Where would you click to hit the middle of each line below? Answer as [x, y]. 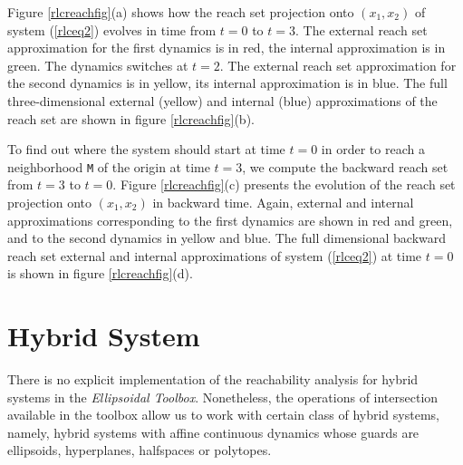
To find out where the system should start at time [146, 149]
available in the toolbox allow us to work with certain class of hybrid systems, [223, 415]
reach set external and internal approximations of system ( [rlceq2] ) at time [215, 255]
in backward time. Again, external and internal [283, 202]
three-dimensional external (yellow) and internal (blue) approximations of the [222, 100]
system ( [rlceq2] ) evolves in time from [112, 29]
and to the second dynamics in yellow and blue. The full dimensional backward [227, 238]
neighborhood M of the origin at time [109, 166]
